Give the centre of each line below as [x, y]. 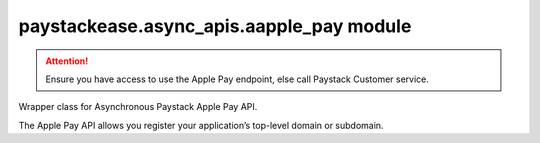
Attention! [67, 61]
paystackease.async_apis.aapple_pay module [215, 26]
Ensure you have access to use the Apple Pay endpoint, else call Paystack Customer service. [237, 79]
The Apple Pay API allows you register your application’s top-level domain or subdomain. [201, 125]
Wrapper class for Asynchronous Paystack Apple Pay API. [138, 107]
